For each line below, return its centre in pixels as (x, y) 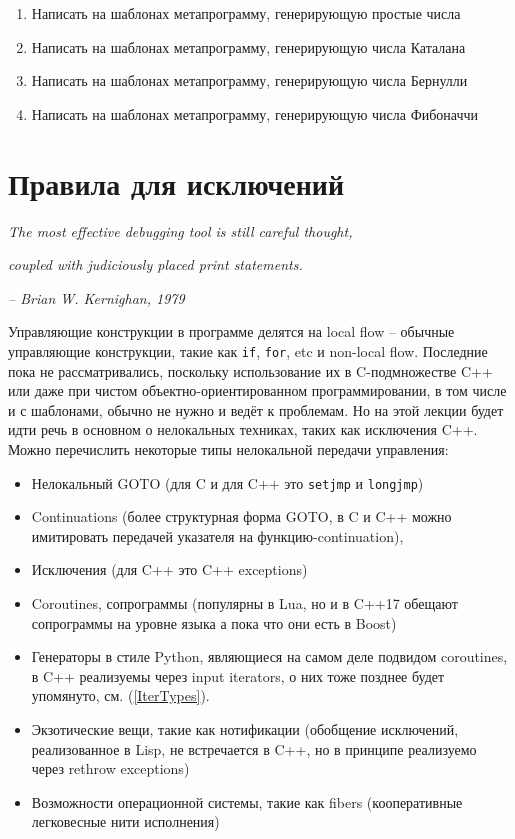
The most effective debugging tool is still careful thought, (180, 230)
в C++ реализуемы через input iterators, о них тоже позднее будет (238, 675)
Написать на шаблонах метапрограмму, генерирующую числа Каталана (248, 46)
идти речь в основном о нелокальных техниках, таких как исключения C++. (243, 429)
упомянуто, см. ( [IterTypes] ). (120, 695)
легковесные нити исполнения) (125, 821)
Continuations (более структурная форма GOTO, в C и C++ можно (241, 516)
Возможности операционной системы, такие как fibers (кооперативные (247, 801)
